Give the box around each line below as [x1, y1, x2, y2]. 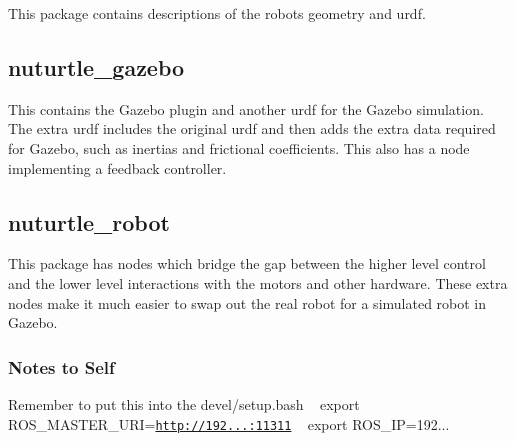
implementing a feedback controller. [8, 157, 227, 178]
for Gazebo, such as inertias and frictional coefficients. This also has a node [8, 137, 470, 158]
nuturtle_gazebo [8, 51, 185, 82]
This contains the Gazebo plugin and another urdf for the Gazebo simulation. [8, 98, 484, 119]
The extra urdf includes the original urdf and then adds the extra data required [8, 118, 496, 139]
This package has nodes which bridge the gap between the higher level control [8, 253, 486, 274]
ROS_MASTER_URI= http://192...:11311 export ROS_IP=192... [8, 413, 450, 434]
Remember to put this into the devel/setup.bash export [8, 393, 360, 414]
